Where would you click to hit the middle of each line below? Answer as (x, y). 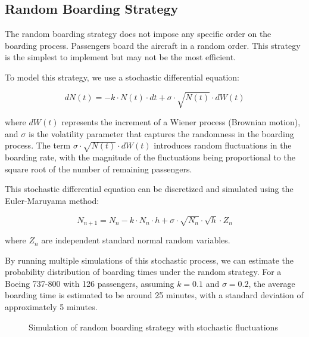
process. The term (38, 145)
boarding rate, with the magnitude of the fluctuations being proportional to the (150, 157)
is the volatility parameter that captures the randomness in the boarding (161, 133)
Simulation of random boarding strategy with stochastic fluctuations (153, 327)
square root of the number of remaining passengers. (99, 168)
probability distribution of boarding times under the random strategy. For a (143, 272)
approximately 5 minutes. (51, 307)
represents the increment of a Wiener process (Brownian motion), (181, 122)
